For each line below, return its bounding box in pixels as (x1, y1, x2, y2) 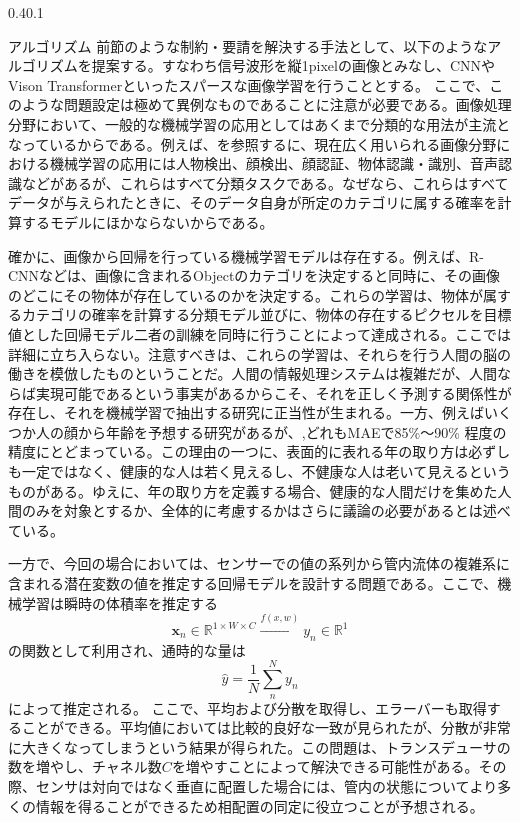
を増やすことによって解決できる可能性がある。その (171, 756, 507, 777)
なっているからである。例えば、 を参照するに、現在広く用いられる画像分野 (8, 133, 497, 154)
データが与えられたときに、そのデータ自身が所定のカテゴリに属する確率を (8, 192, 498, 213)
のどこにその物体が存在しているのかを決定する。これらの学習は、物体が (8, 284, 483, 305)
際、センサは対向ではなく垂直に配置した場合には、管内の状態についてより (8, 775, 498, 796)
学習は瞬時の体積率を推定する (21, 592, 218, 613)
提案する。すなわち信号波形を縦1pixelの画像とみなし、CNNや (91, 55, 496, 76)
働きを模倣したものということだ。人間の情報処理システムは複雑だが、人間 (8, 363, 497, 384)
